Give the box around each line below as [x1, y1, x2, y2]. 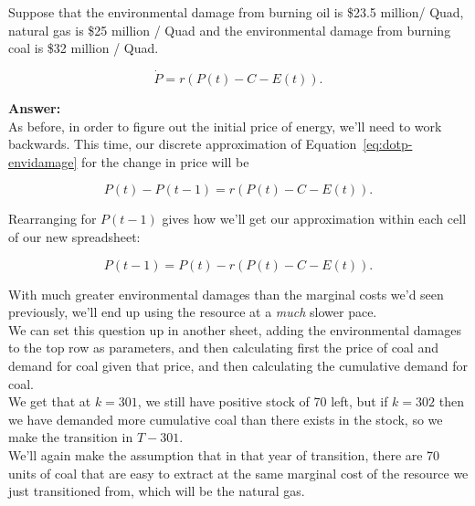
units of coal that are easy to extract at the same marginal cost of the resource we [8, 463, 469, 482]
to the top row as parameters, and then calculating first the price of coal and [8, 338, 438, 357]
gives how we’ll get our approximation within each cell [162, 209, 467, 228]
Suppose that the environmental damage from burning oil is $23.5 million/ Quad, [8, 3, 464, 21]
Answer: [8, 99, 61, 117]
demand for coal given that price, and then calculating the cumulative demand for [8, 355, 468, 374]
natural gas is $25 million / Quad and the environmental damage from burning [8, 20, 451, 39]
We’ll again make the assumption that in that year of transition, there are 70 [8, 445, 440, 464]
